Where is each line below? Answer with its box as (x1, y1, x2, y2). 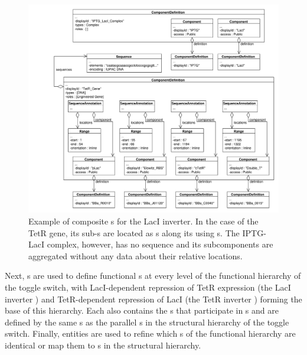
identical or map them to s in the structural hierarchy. (5, 338, 201, 351)
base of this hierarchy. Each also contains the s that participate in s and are (5, 304, 279, 317)
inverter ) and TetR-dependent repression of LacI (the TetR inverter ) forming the (5, 292, 302, 305)
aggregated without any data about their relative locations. (28, 249, 243, 262)
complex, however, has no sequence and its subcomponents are (47, 238, 273, 250)
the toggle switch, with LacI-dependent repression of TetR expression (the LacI (5, 281, 291, 293)
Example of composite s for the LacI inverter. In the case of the (28, 214, 259, 227)
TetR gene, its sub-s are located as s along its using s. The (28, 226, 240, 239)
